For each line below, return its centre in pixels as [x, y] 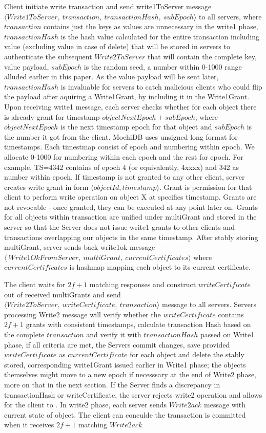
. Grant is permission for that [206, 187]
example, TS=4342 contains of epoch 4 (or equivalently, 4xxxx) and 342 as [121, 167]
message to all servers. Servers [209, 304]
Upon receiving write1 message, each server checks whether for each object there [130, 106]
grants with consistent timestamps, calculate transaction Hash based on [138, 324]
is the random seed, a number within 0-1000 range [163, 66]
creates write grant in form [46, 187]
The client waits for [35, 284]
